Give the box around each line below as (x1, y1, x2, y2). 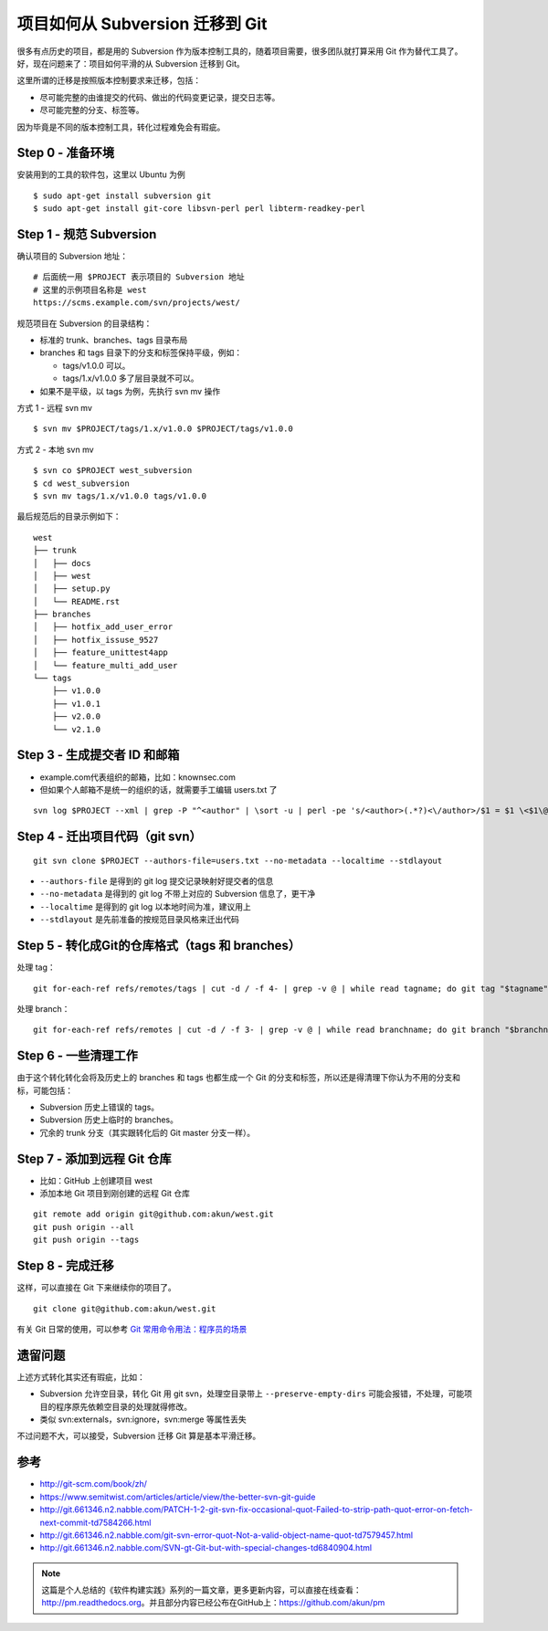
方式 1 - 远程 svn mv (16, 403, 93, 413)
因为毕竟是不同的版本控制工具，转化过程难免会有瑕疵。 (16, 121, 226, 132)
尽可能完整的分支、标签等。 (39, 105, 144, 116)
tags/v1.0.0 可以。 (62, 360, 131, 371)
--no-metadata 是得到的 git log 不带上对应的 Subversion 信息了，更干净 (39, 889, 316, 900)
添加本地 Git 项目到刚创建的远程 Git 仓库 (39, 1188, 191, 1199)
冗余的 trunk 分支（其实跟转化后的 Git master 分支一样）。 (39, 1127, 256, 1138)
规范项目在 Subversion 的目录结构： (16, 318, 153, 329)
